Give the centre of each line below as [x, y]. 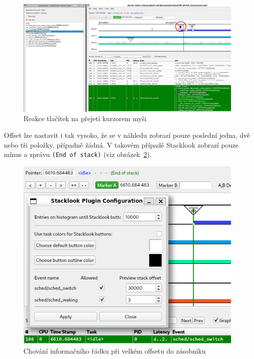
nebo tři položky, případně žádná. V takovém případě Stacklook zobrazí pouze [121, 144]
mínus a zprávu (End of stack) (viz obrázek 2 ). [78, 154]
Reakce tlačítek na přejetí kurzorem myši [85, 118]
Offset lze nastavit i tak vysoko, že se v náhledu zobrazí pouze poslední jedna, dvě [127, 135]
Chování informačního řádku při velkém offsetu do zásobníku [115, 350]
